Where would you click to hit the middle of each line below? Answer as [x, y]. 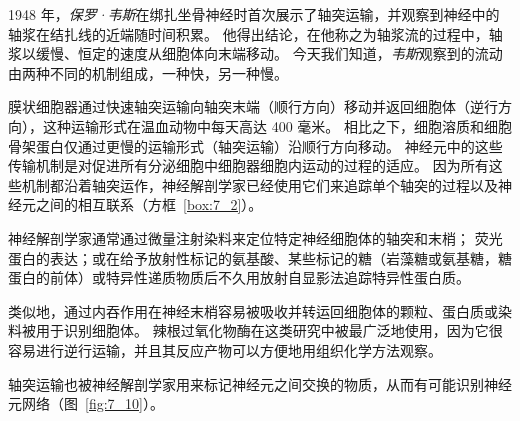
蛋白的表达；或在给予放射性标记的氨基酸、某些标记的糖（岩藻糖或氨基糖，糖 [260, 257]
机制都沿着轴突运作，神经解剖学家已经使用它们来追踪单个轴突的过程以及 [259, 184]
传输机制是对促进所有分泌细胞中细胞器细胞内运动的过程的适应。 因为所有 [248, 165]
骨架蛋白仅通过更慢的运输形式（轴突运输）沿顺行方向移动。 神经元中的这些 [255, 145]
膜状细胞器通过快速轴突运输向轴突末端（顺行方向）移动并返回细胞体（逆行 [253, 106]
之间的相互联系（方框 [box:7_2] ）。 [149, 204]
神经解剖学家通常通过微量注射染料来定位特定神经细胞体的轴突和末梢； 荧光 [255, 237]
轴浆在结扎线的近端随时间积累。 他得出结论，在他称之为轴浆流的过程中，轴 [255, 33]
